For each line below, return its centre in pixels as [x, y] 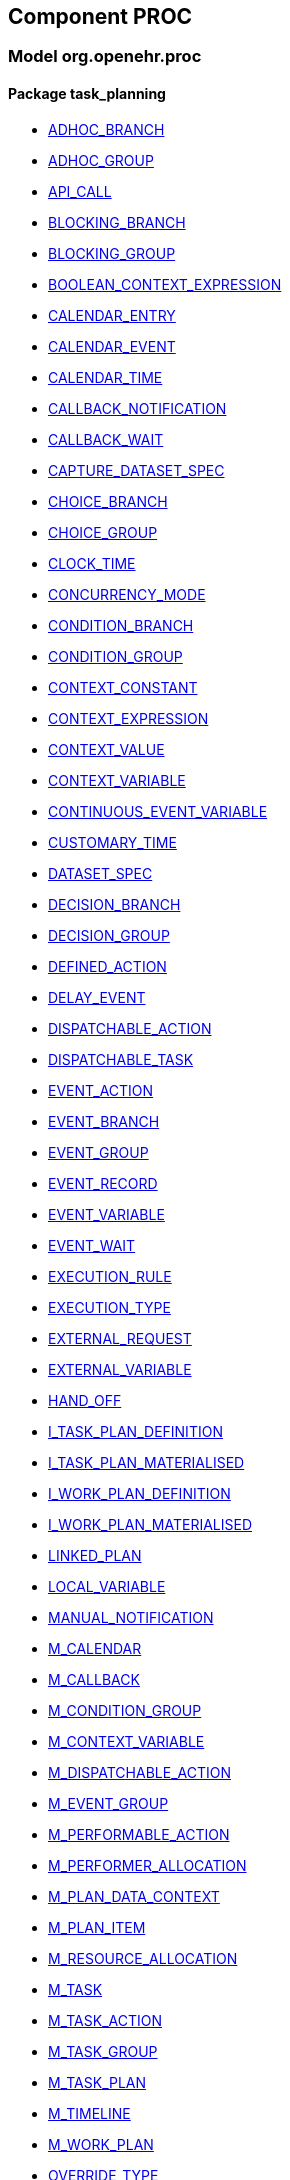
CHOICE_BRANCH [108, 501]
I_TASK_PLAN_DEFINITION [135, 1431]
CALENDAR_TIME [105, 377]
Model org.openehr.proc [105, 56]
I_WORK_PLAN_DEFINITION [139, 1493]
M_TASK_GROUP [103, 2051]
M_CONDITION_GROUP [125, 1710]
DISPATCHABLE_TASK [121, 1059]
